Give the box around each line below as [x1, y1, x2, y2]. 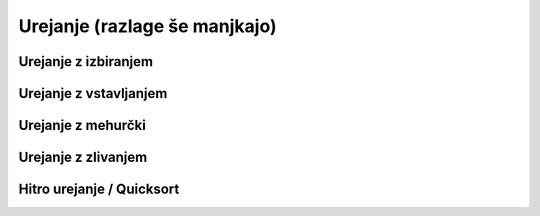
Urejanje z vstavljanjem [18, 85, 168, 102]
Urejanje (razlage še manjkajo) [18, 15, 277, 37]
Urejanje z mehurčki [18, 117, 147, 134]
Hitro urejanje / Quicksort [18, 181, 180, 198]
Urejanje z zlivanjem [18, 149, 148, 166]
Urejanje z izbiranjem [18, 53, 154, 70]
